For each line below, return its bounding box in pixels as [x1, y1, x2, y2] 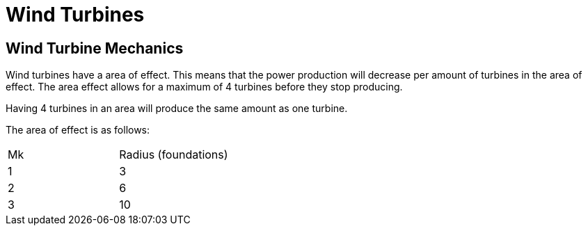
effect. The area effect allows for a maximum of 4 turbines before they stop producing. [6, 81, 403, 93]
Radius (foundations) [119, 148, 228, 162]
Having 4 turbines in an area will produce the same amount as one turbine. [6, 102, 348, 115]
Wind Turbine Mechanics [6, 39, 184, 57]
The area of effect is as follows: [6, 124, 150, 136]
